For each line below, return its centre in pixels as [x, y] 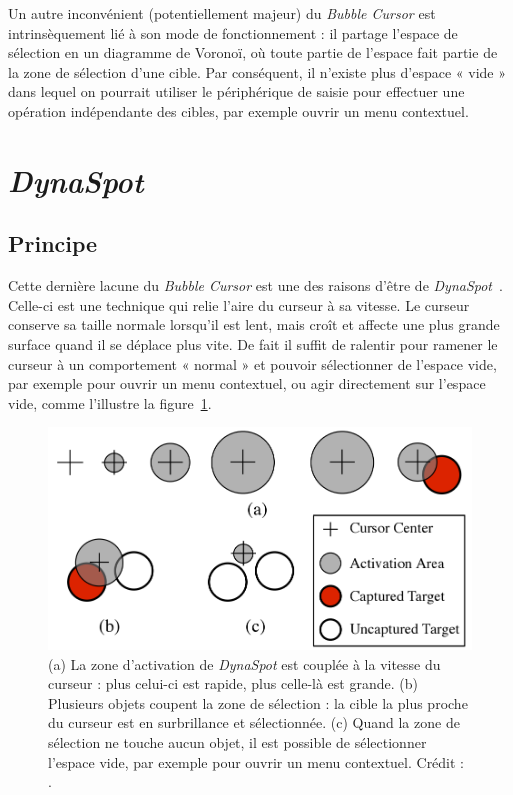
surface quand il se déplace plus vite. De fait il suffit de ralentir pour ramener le [253, 343]
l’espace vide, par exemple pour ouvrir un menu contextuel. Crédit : [256, 761]
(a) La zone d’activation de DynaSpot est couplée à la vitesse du [244, 663]
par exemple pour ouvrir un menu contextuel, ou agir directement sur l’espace [247, 383]
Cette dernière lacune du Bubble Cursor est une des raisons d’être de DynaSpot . [255, 285]
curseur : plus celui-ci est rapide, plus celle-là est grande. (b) [233, 683]
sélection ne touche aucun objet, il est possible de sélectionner [237, 741]
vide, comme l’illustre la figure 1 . [110, 402]
